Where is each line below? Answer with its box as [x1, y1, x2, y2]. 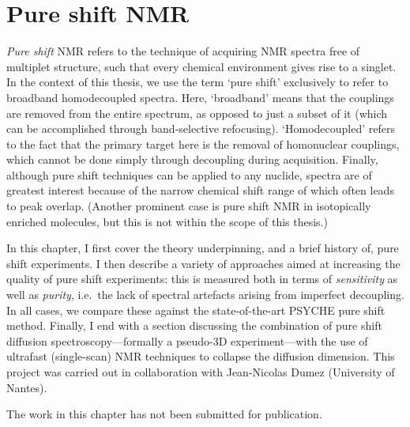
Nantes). [6, 379, 47, 395]
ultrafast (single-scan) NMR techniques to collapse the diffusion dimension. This [6, 348, 395, 365]
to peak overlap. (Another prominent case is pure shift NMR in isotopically [6, 198, 371, 214]
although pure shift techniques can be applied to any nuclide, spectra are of [6, 166, 372, 183]
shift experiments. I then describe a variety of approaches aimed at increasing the [6, 255, 401, 271]
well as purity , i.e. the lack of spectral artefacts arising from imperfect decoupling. [6, 286, 404, 303]
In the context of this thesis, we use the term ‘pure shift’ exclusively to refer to [6, 74, 389, 90]
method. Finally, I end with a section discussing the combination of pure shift [6, 317, 382, 334]
